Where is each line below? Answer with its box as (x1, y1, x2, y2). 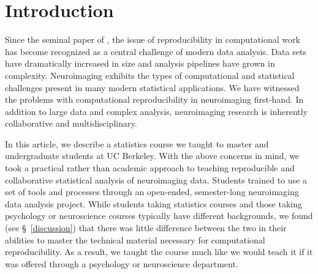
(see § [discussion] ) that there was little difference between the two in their (5, 221, 287, 234)
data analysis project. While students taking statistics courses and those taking (5, 197, 303, 210)
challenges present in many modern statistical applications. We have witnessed (5, 81, 300, 94)
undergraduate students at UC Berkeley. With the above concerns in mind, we (5, 149, 300, 162)
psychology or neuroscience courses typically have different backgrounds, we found (5, 209, 313, 222)
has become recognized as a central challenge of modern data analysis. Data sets (5, 45, 306, 57)
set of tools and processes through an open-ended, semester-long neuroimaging (5, 185, 299, 198)
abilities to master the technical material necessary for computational (5, 233, 265, 246)
